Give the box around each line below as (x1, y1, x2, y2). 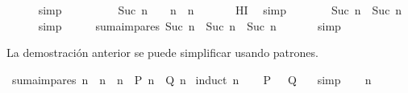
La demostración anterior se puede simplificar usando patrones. (6, 44, 318, 61)
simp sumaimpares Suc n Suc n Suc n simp (38, 17, 341, 34)
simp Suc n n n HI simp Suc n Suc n (38, 2, 402, 18)
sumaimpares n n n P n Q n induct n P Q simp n (11, 71, 372, 87)
